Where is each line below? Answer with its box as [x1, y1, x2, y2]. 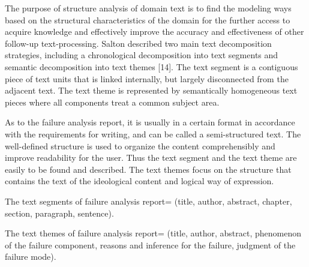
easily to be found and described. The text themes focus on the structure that [5, 163, 292, 175]
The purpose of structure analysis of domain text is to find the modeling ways [5, 2, 292, 14]
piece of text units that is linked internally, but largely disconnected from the [5, 72, 289, 85]
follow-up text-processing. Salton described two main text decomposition [5, 37, 272, 49]
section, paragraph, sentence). [5, 206, 114, 219]
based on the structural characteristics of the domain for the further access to [5, 13, 290, 26]
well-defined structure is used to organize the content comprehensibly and [5, 139, 275, 152]
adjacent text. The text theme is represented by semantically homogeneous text [5, 84, 298, 97]
